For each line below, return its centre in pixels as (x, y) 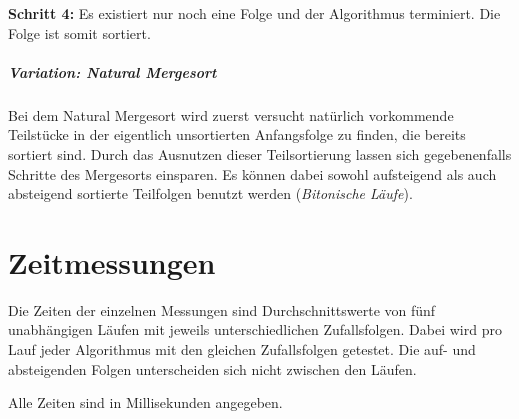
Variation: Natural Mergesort (112, 71)
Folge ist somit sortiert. (79, 32)
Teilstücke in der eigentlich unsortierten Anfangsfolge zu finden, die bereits (237, 134)
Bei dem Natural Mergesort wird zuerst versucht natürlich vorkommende (231, 114)
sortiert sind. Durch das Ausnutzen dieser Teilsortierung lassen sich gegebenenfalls (260, 153)
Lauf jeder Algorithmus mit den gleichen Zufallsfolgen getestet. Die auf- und (242, 349)
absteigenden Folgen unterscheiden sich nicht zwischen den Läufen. (212, 368)
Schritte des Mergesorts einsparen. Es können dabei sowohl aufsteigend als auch (252, 173)
